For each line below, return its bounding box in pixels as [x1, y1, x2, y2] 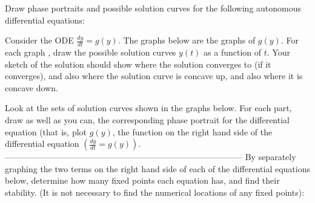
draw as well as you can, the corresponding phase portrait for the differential [5, 113, 290, 126]
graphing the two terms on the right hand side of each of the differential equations [5, 162, 310, 175]
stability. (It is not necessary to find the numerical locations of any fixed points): [5, 185, 305, 198]
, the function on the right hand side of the [112, 125, 273, 138]
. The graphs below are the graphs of [118, 34, 256, 47]
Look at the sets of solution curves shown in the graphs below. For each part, [5, 101, 292, 114]
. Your [267, 46, 290, 59]
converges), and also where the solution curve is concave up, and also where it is [5, 69, 303, 82]
